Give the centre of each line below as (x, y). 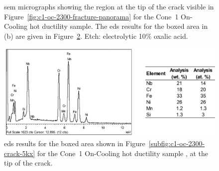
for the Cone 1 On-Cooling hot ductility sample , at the (123, 153)
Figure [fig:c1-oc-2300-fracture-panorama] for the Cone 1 (91, 16)
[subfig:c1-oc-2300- (177, 143)
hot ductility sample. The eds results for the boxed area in (119, 26)
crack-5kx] (20, 153)
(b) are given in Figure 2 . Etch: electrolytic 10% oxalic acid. (96, 36)
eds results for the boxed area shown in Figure (75, 143)
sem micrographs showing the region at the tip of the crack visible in (109, 6)
